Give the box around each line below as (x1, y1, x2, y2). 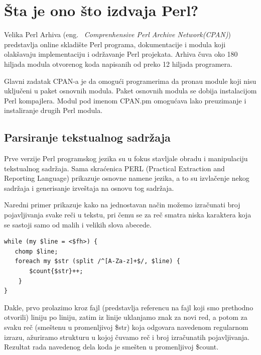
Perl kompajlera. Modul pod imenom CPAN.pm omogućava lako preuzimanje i (4, 95, 246, 105)
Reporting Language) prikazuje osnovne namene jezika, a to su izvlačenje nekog (4, 173, 249, 183)
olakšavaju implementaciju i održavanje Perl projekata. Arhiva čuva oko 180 (4, 49, 238, 59)
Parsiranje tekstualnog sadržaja (4, 130, 171, 145)
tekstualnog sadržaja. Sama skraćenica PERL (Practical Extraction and (4, 163, 225, 173)
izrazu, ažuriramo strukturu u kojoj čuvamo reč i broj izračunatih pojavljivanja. (4, 331, 249, 342)
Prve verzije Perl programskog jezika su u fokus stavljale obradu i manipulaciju (4, 153, 248, 164)
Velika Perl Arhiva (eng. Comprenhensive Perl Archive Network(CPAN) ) (4, 29, 231, 40)
